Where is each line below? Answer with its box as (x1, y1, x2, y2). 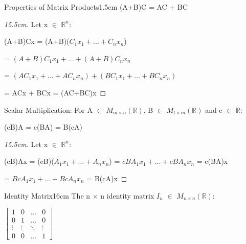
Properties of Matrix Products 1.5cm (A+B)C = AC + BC (4, 2, 188, 12)
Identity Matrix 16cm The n (4, 190, 91, 201)
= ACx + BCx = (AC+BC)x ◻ (4, 87, 106, 97)
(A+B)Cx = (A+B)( (4, 36, 70, 46)
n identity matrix (100, 190, 154, 201)
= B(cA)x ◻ (86, 173, 127, 183)
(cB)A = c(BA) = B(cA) (4, 121, 82, 132)
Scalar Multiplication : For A (4, 104, 93, 115)
